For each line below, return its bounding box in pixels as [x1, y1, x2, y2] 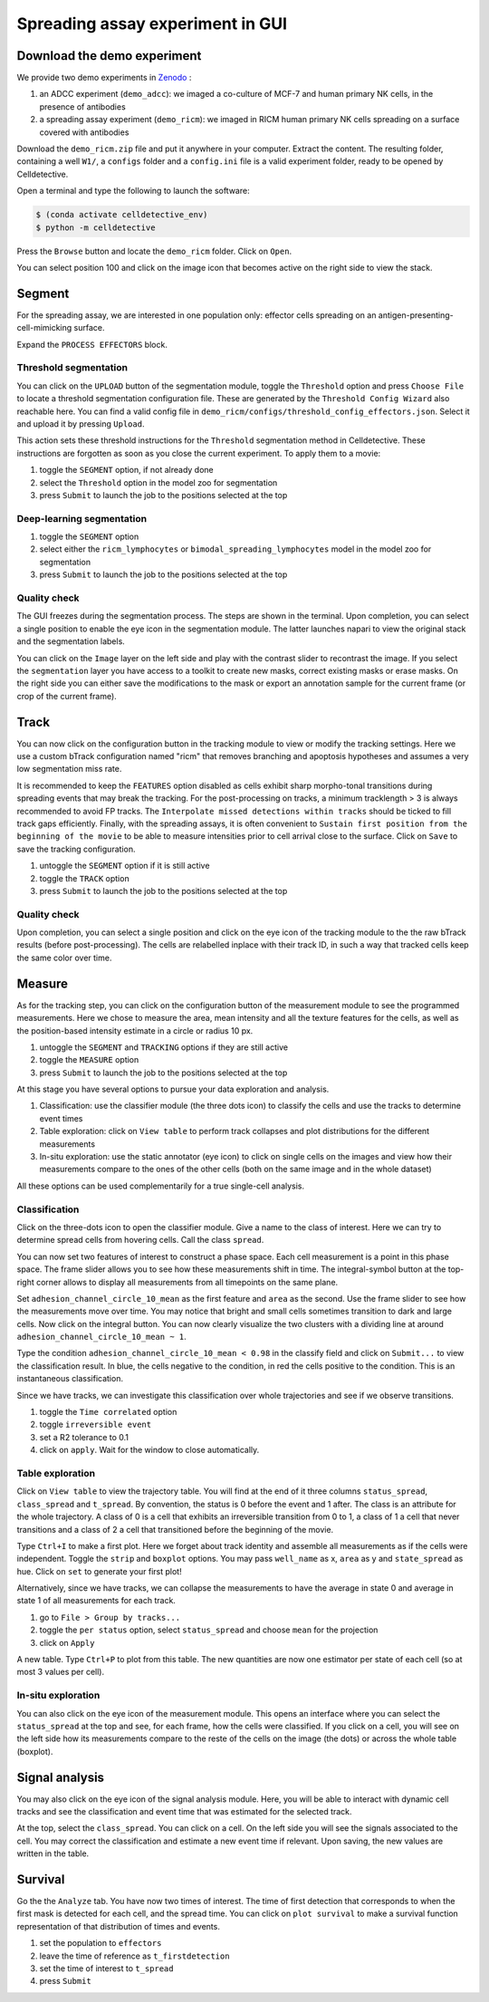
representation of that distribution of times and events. [16, 1920, 221, 1931]
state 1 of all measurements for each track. [16, 1595, 177, 1606]
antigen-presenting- [378, 309, 455, 321]
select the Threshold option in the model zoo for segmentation [39, 476, 278, 488]
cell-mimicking [16, 322, 72, 333]
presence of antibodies [39, 101, 126, 112]
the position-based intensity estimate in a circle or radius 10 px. [16, 1025, 254, 1036]
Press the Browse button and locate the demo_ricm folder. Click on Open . [16, 245, 292, 256]
